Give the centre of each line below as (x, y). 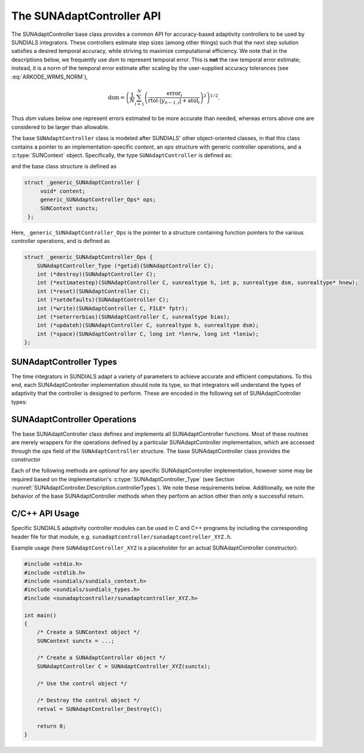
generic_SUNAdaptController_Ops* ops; (98, 200)
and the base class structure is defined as (64, 166)
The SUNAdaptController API (86, 16)
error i (175, 94)
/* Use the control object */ (82, 683)
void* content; (62, 191)
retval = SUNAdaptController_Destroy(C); (100, 709)
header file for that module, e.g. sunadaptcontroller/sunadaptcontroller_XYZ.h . (122, 537)
